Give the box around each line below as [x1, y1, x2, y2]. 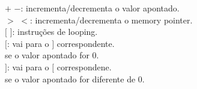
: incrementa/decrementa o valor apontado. [20, 2, 180, 14]
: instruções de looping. [12, 25, 98, 38]
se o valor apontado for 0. [5, 49, 99, 61]
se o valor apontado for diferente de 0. [5, 72, 145, 85]
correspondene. [56, 60, 112, 73]
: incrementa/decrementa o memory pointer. [29, 13, 193, 26]
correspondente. [56, 37, 115, 49]
